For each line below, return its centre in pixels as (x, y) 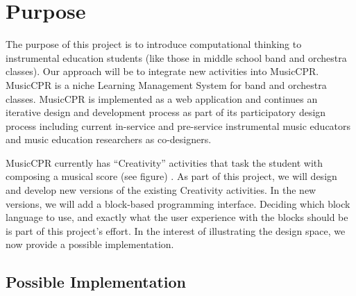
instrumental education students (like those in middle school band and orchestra (176, 57)
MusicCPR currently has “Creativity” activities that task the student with (164, 162)
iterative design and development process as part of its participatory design (166, 112)
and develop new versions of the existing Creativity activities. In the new (161, 190)
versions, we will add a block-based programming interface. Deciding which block (178, 203)
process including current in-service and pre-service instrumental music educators (178, 125)
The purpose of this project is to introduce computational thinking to (154, 44)
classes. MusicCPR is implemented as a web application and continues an (162, 98)
